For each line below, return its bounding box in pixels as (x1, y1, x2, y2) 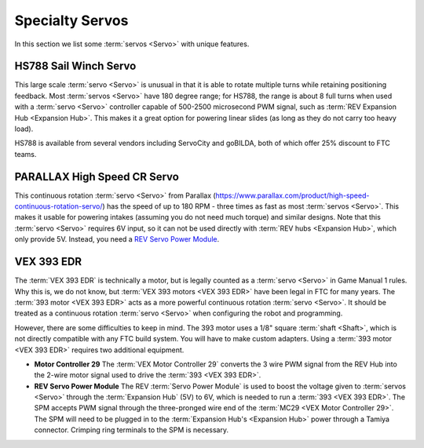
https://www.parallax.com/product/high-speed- (215, 191, 370, 200)
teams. (14, 149, 37, 158)
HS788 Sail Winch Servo (14, 60, 137, 73)
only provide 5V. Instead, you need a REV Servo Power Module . (14, 235, 220, 244)
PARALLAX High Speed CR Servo (14, 169, 180, 184)
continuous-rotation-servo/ (14, 202, 103, 211)
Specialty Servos (14, 12, 129, 29)
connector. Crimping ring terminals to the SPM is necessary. (34, 425, 229, 435)
